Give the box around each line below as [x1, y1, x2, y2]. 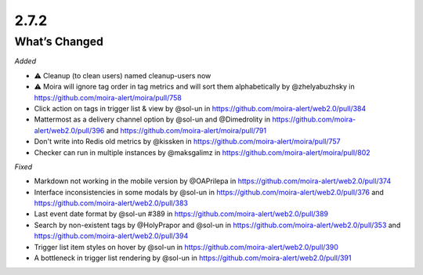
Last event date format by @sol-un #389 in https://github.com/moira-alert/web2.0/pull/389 [34, 209, 329, 219]
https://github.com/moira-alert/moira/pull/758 [34, 92, 182, 102]
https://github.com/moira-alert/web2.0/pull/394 [34, 231, 189, 241]
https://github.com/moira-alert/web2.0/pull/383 [34, 198, 188, 208]
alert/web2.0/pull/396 [34, 125, 105, 135]
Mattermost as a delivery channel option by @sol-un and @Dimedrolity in [34, 114, 270, 125]
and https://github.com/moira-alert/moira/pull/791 [106, 125, 266, 135]
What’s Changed [14, 34, 103, 49]
